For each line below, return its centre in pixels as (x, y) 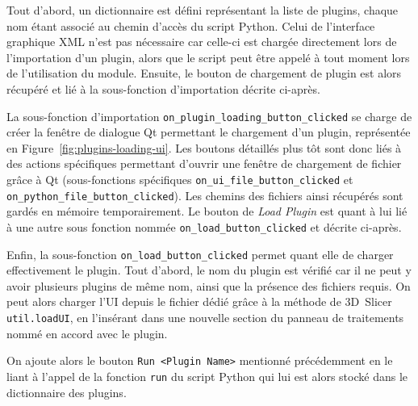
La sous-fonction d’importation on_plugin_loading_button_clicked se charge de (209, 116)
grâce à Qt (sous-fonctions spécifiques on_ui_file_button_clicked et (180, 179)
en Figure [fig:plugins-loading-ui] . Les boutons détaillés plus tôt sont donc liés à (204, 147)
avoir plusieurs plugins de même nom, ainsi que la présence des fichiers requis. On (209, 285)
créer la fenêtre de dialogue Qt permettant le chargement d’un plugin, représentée (209, 132)
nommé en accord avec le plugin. (87, 333)
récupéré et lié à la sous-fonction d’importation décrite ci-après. (163, 88)
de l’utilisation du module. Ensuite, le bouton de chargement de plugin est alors (204, 73)
